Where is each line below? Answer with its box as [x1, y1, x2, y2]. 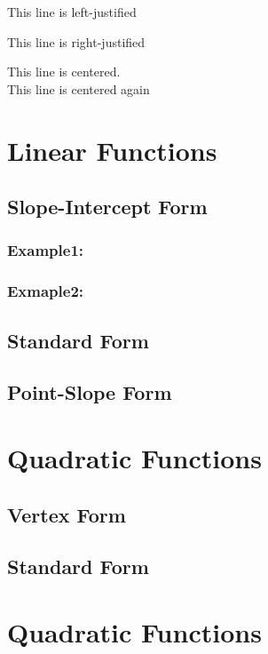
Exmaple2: [7, 280, 84, 302]
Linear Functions [7, 132, 217, 168]
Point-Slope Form [7, 379, 172, 406]
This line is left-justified [7, 3, 137, 20]
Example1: [7, 239, 84, 261]
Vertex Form [7, 500, 126, 528]
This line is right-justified [7, 32, 146, 51]
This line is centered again [7, 79, 150, 98]
